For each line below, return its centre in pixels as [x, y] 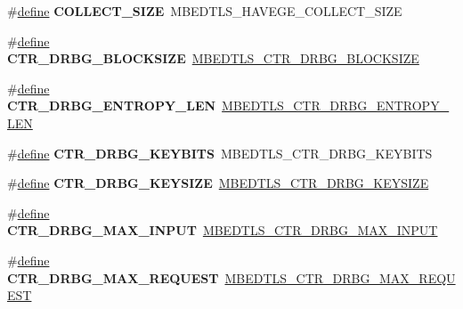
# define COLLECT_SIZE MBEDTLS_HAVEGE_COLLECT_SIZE [205, 11]
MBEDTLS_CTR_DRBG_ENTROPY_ [336, 106]
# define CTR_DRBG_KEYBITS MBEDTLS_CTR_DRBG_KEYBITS [220, 153]
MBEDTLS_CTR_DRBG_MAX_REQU [340, 277]
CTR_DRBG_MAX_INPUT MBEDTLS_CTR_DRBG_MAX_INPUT [223, 230]
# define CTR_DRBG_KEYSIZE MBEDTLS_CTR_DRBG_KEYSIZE [218, 183]
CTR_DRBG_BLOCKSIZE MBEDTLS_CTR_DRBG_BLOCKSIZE [213, 58]
